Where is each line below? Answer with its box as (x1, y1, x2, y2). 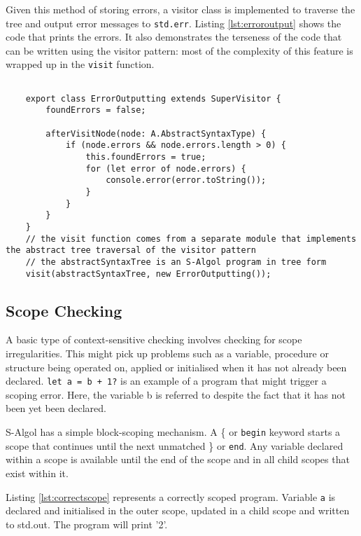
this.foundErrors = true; (85, 152, 206, 163)
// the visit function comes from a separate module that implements (25, 233, 357, 244)
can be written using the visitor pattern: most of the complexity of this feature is (6, 43, 353, 57)
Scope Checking (6, 299, 122, 321)
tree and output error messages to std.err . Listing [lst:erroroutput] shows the (6, 15, 341, 30)
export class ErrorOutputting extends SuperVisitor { (25, 93, 281, 104)
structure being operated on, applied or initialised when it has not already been (6, 359, 347, 374)
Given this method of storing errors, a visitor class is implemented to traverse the (6, 2, 355, 16)
